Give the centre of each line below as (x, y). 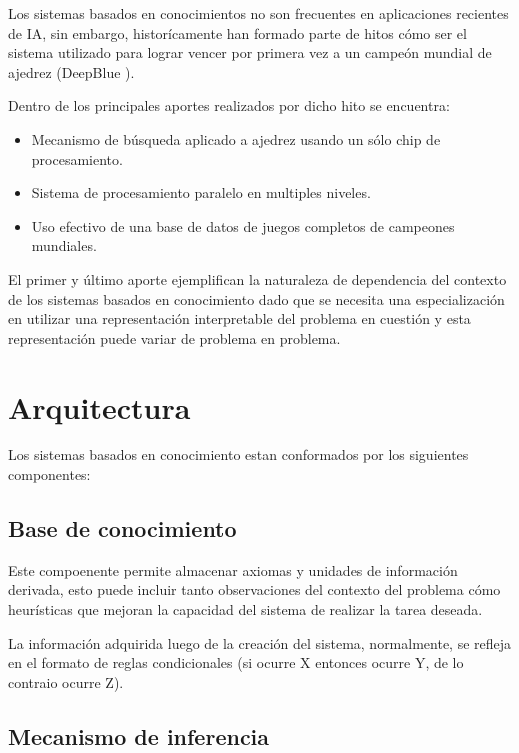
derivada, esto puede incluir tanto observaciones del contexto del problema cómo (254, 589)
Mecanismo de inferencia (139, 735)
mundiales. (64, 245)
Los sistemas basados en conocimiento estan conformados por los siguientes (238, 454)
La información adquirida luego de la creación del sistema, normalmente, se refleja (260, 642)
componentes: (49, 474)
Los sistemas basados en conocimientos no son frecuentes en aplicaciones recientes (258, 13)
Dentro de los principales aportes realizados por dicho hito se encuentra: (229, 105)
